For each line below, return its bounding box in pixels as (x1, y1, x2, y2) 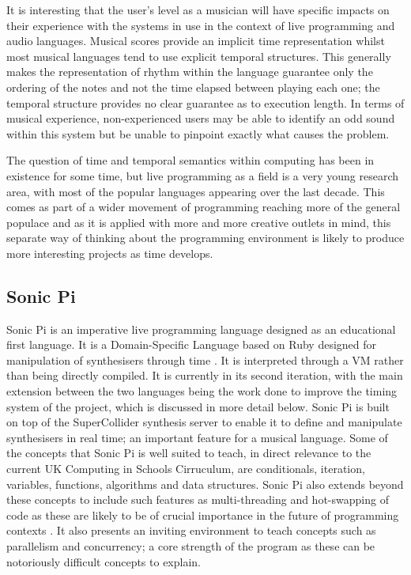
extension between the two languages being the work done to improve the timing (6, 383, 398, 399)
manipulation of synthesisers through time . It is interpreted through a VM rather (6, 351, 404, 368)
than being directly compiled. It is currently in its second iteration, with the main (6, 367, 403, 384)
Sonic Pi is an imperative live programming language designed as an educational (6, 320, 396, 337)
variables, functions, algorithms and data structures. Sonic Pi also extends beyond (6, 475, 404, 492)
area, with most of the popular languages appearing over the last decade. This (6, 183, 385, 199)
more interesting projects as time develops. (6, 244, 213, 261)
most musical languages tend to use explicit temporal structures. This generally (6, 47, 391, 64)
